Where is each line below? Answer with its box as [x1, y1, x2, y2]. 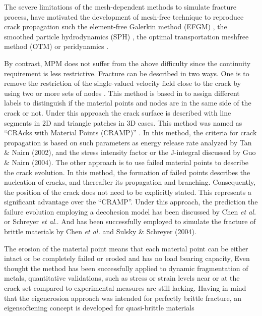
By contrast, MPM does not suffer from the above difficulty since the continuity [4, 58, 251, 68]
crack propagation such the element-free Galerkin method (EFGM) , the [4, 21, 227, 32]
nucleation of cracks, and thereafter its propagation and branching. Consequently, [4, 177, 256, 187]
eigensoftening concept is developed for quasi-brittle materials [4, 302, 194, 313]
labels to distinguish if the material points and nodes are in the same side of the [4, 97, 251, 108]
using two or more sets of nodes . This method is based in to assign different [4, 87, 240, 98]
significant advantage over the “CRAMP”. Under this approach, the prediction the [4, 196, 258, 207]
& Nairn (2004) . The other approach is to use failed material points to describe [4, 156, 249, 167]
